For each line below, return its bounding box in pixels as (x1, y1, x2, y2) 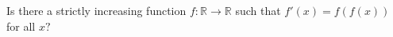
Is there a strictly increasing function (6, 2, 187, 18)
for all (6, 17, 36, 34)
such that (235, 2, 281, 18)
